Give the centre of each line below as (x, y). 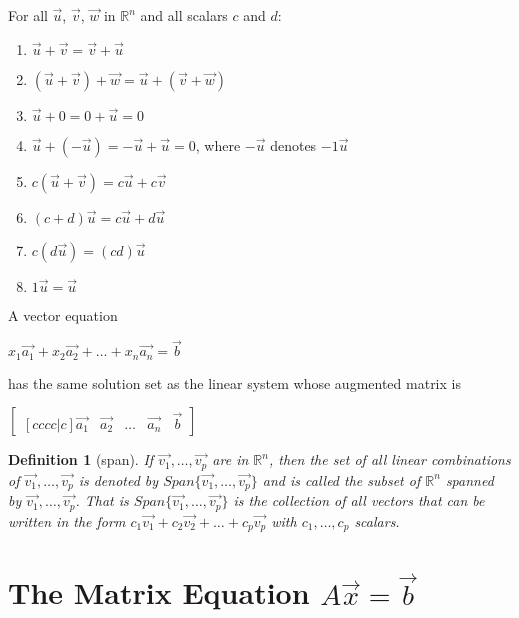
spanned (469, 479)
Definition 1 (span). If (81, 459)
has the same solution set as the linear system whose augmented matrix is (234, 382)
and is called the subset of (341, 479)
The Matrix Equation (159, 592)
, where (218, 144)
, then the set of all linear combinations (389, 459)
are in (230, 459)
